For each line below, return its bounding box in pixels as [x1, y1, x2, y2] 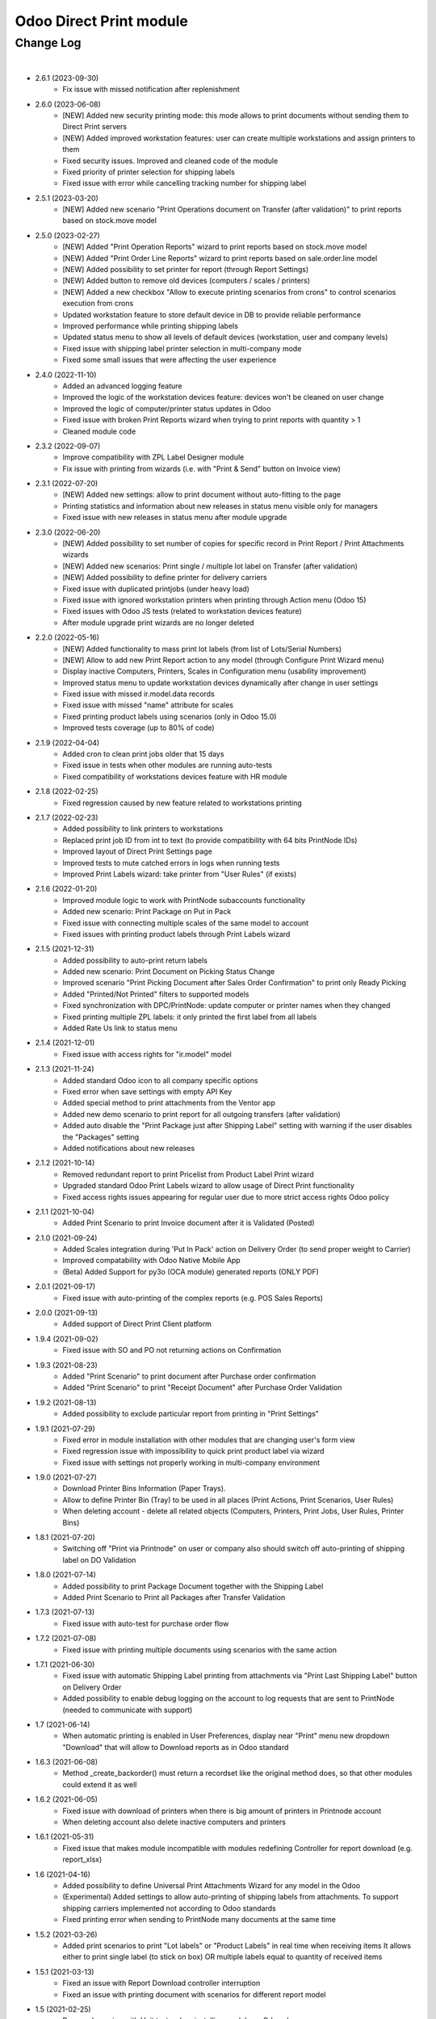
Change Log [15, 36, 82, 50]
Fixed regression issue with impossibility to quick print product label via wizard [62, 1446, 325, 1456]
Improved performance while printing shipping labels [62, 321, 238, 330]
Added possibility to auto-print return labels [62, 955, 208, 965]
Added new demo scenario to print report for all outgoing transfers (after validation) [62, 1109, 341, 1119]
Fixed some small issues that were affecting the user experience [62, 355, 277, 365]
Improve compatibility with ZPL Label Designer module [62, 452, 245, 462]
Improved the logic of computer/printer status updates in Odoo [62, 404, 271, 413]
